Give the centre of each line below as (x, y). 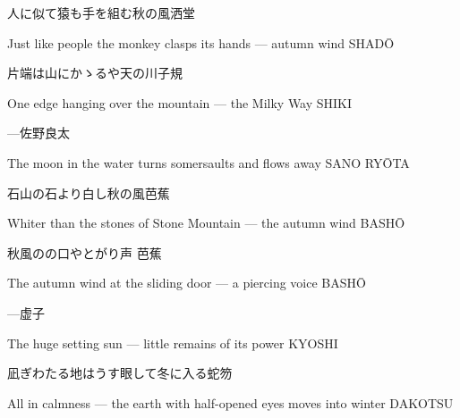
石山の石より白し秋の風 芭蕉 (89, 192)
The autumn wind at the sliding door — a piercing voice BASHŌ (187, 283)
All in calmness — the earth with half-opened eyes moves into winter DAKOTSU (230, 402)
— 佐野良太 (38, 133)
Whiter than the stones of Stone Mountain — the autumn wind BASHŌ (206, 223)
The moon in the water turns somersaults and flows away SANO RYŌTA (209, 162)
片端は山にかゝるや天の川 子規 (95, 73)
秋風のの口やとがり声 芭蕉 (85, 252)
